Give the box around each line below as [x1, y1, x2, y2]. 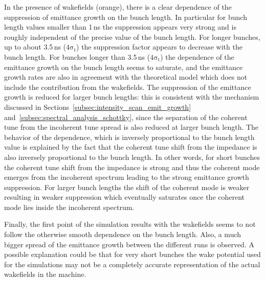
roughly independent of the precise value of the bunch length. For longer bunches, [4, 31, 260, 42]
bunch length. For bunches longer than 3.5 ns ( [4, 51, 150, 62]
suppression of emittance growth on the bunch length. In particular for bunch [4, 11, 247, 22]
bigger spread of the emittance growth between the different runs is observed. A [4, 239, 254, 249]
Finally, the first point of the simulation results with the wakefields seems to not [4, 219, 256, 229]
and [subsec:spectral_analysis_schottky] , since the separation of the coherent [4, 111, 248, 122]
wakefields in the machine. [4, 269, 86, 279]
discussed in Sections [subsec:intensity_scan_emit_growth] [4, 101, 191, 112]
